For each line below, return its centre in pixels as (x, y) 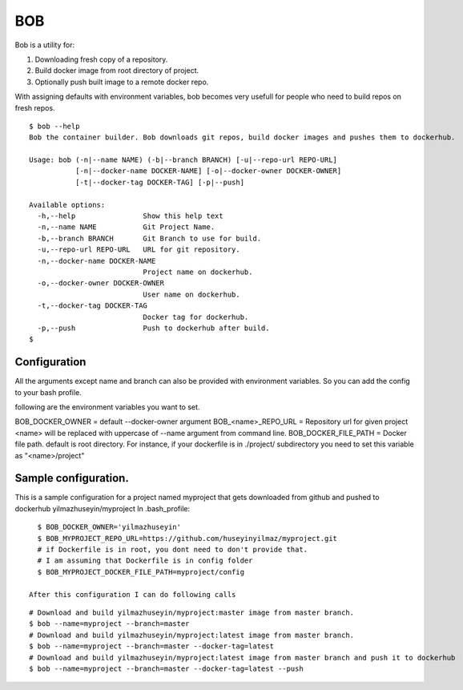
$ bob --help (54, 126)
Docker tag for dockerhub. (196, 317)
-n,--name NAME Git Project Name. (126, 227)
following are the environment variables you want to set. (107, 407)
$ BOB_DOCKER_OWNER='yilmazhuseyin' (109, 527)
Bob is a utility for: (45, 45)
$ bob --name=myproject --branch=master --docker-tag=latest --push (166, 668)
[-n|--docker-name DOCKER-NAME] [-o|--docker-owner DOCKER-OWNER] (208, 171)
